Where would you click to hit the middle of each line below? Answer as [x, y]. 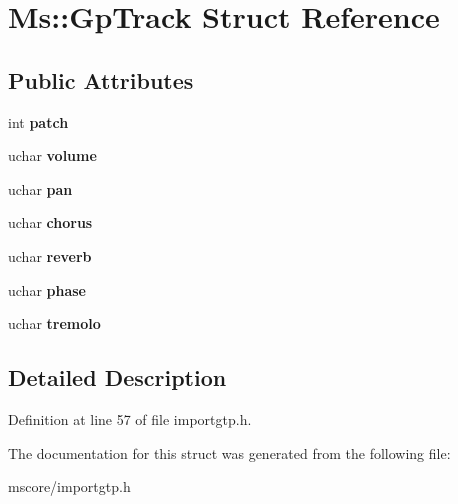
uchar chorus [50, 222]
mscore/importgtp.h [69, 486]
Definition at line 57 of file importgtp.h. [130, 418]
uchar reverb [50, 255]
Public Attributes [101, 79]
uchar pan [40, 188]
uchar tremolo [54, 323]
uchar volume [52, 155]
